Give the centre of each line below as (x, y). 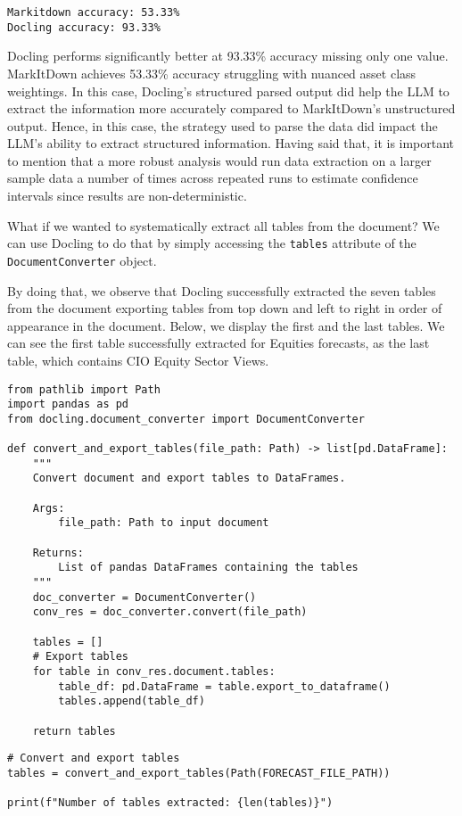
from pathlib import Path (84, 389)
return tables (74, 731)
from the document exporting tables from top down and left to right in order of (225, 308)
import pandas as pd (68, 404)
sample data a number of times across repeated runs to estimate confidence (213, 178)
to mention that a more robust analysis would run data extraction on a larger (219, 160)
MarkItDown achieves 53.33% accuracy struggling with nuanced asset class (212, 73)
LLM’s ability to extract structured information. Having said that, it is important (231, 143)
